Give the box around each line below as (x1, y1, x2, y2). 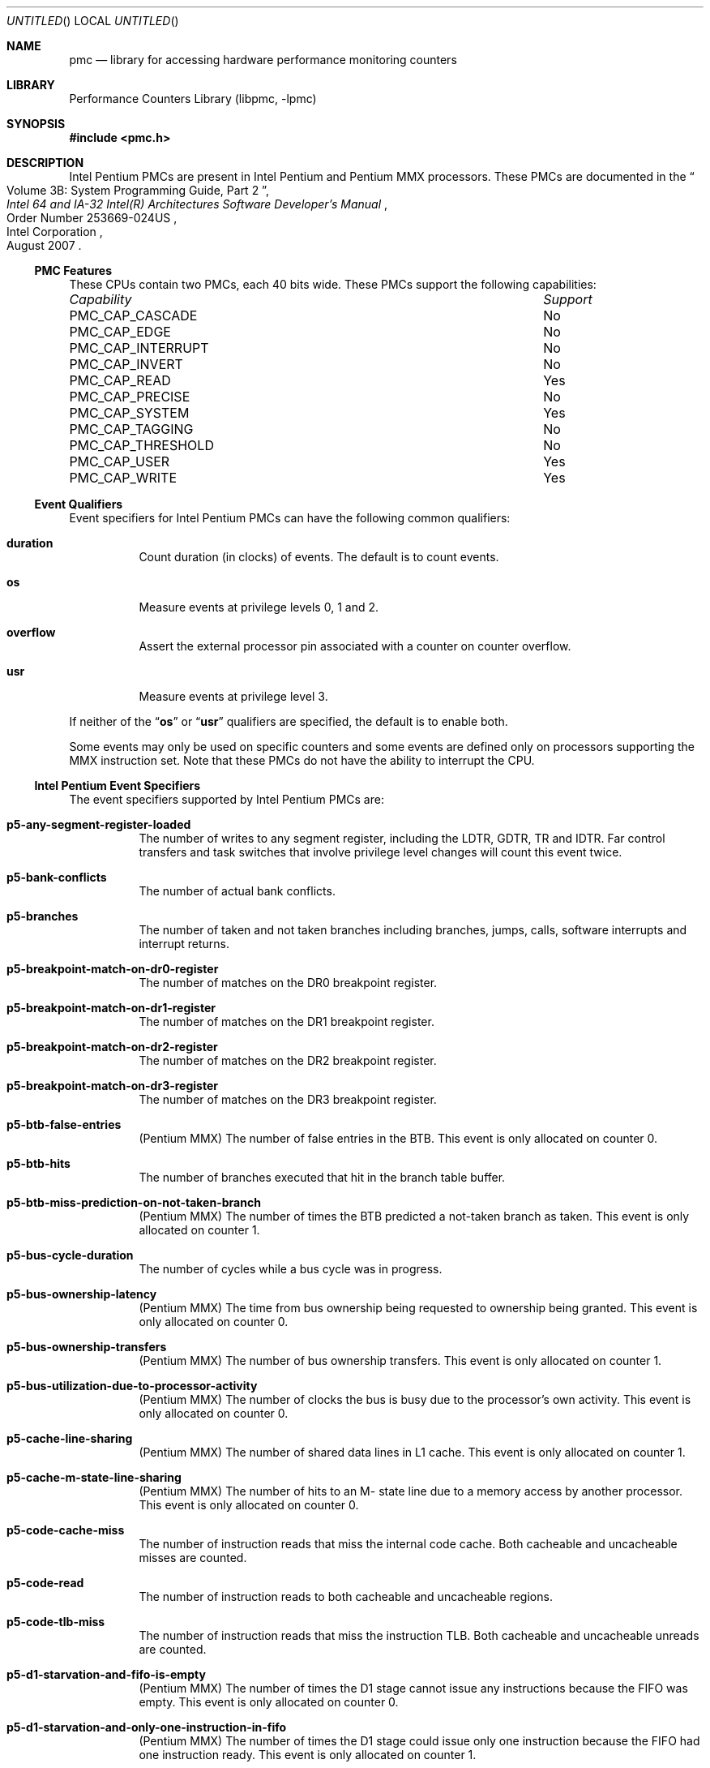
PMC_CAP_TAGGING (69, 421, 194, 437)
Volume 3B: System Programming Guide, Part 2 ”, (6, 183, 269, 197)
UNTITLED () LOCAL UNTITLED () (6, 14, 179, 28)
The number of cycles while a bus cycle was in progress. (139, 1262, 443, 1276)
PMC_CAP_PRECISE (69, 388, 190, 405)
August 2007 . (6, 238, 82, 252)
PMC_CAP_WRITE (69, 470, 177, 486)
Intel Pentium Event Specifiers (34, 779, 201, 792)
